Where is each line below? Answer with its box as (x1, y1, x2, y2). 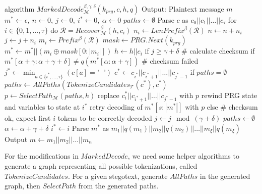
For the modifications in (5, 151, 79, 161)
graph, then (5, 180, 40, 191)
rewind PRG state (201, 89, 257, 100)
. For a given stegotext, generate (68, 170, 168, 181)
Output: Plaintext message (141, 4, 224, 14)
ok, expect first (5, 113, 51, 123)
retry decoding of (89, 102, 143, 112)
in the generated (200, 170, 250, 181)
